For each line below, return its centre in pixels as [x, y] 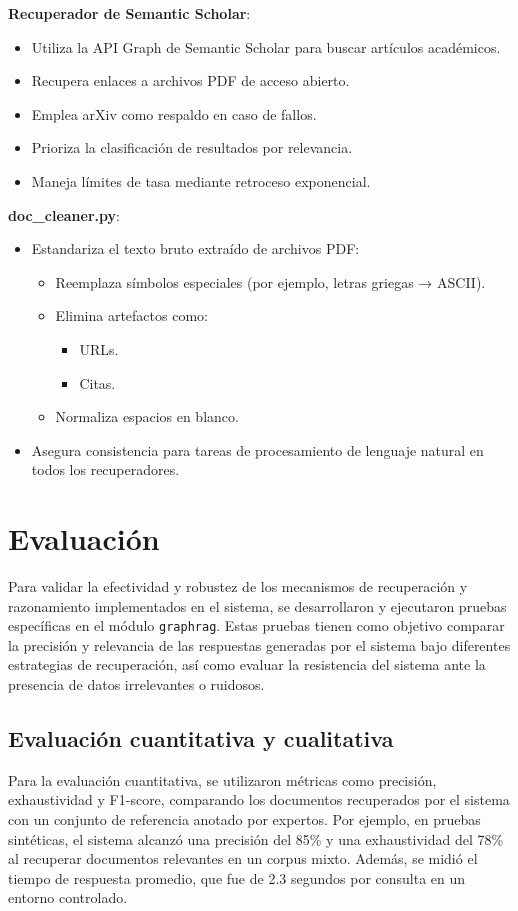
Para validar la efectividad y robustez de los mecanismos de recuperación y [238, 586]
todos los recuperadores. [105, 469]
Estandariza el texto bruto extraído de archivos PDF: [195, 248]
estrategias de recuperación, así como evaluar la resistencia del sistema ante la [247, 664]
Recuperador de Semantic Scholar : [129, 13]
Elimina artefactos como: [131, 315]
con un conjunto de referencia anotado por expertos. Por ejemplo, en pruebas [244, 819]
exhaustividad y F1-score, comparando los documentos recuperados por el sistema [259, 799]
